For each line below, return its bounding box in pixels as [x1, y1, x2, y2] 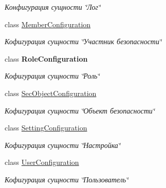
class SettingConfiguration [5, 122, 87, 133]
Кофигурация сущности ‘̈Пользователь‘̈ [5, 174, 128, 184]
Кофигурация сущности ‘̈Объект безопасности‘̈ [5, 105, 155, 116]
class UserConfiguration [5, 157, 79, 167]
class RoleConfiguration [5, 53, 88, 64]
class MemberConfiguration [5, 18, 91, 29]
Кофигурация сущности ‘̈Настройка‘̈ [5, 139, 121, 150]
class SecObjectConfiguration [5, 87, 97, 98]
